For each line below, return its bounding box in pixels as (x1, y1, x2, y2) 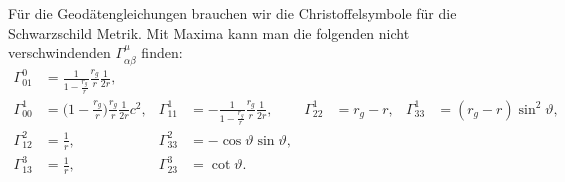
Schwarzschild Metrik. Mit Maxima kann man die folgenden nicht (8, 22, 410, 43)
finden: (141, 42, 183, 63)
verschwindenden (8, 42, 111, 63)
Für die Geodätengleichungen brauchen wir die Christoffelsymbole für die (8, 3, 457, 23)
